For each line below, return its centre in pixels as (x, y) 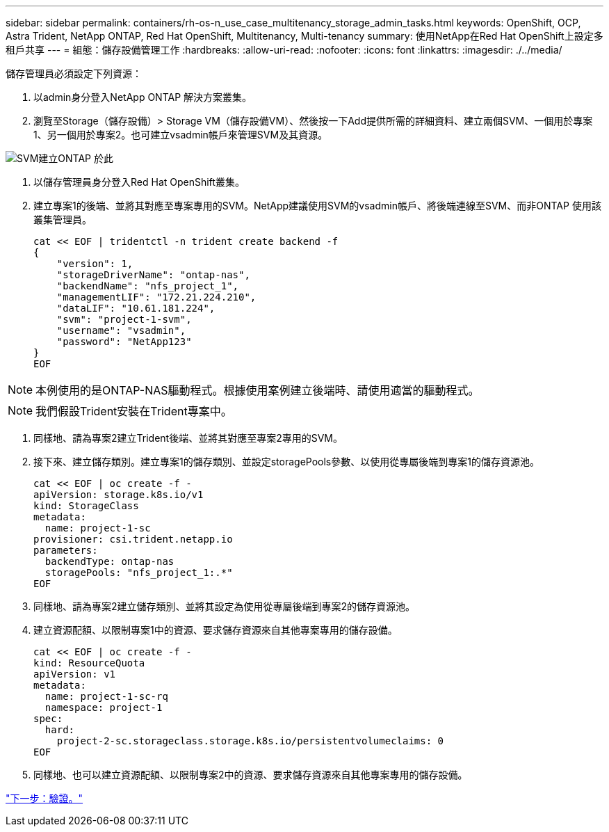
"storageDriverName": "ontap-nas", (153, 275)
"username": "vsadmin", (121, 330)
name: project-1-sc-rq (106, 696)
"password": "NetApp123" (124, 342)
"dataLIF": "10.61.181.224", (136, 308)
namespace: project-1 (104, 707)
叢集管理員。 (63, 219)
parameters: (66, 550)
